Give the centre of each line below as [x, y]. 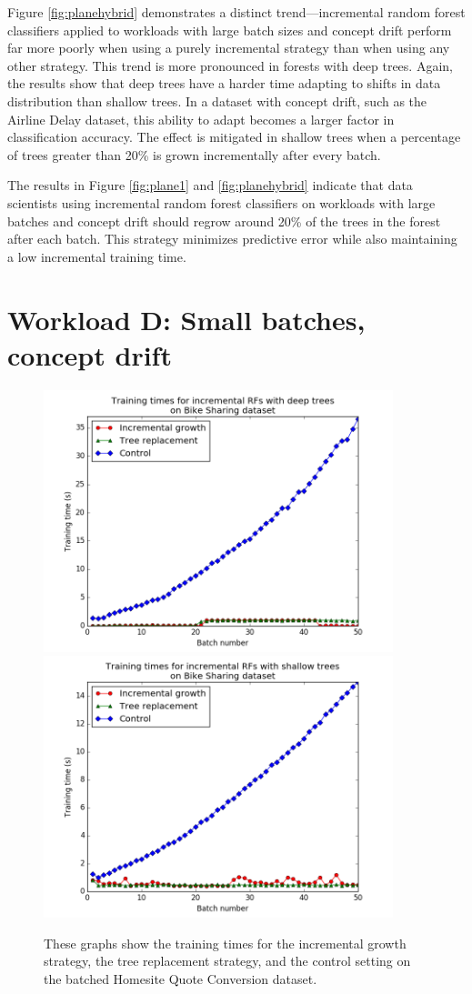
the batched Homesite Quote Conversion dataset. [181, 979]
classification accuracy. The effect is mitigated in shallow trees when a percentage [234, 137]
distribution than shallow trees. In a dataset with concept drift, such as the [217, 100]
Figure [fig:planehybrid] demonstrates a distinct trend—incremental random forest [236, 12]
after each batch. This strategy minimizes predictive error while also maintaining [232, 239]
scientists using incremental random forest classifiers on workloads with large [221, 202]
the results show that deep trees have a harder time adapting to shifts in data [224, 83]
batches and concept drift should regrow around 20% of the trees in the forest [224, 221]
